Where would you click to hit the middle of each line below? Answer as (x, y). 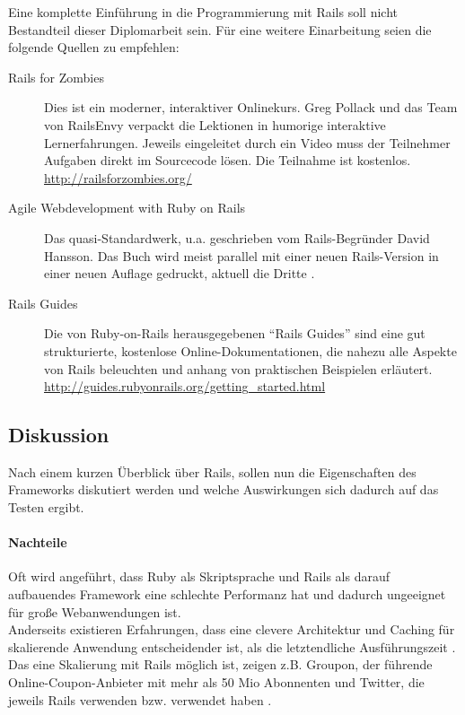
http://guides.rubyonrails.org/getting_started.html (185, 386)
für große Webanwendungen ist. (95, 611)
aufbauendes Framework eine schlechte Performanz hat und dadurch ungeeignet (227, 594)
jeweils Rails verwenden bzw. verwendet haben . (140, 699)
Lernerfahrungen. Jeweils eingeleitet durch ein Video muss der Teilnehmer (247, 142)
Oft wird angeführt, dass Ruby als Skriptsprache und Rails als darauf (199, 576)
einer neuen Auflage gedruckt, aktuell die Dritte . (180, 273)
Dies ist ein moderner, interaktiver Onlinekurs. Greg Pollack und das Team (251, 107)
